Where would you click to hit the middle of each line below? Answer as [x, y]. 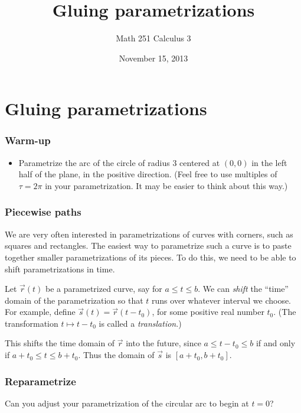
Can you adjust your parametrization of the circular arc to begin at [127, 403]
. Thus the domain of [116, 355]
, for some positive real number [208, 312]
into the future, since [163, 343]
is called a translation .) [140, 323]
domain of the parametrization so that [74, 300]
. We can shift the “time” [243, 289]
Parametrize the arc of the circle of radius [94, 162]
